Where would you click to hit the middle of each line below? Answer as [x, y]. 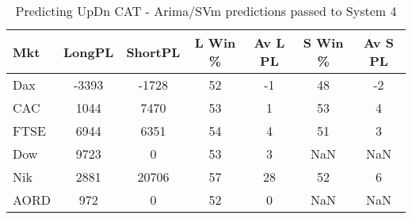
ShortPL [153, 52]
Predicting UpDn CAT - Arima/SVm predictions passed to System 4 [206, 11]
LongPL [89, 52]
